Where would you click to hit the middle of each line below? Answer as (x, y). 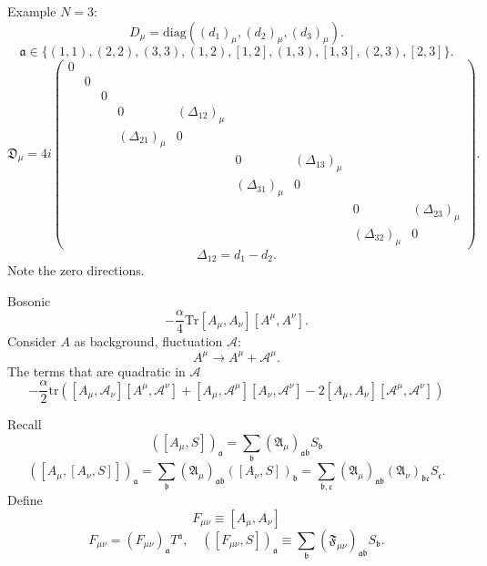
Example (32, 11)
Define (25, 500)
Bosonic (29, 300)
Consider (32, 341)
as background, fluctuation (148, 341)
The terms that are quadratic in (96, 370)
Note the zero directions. (76, 270)
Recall (25, 424)
